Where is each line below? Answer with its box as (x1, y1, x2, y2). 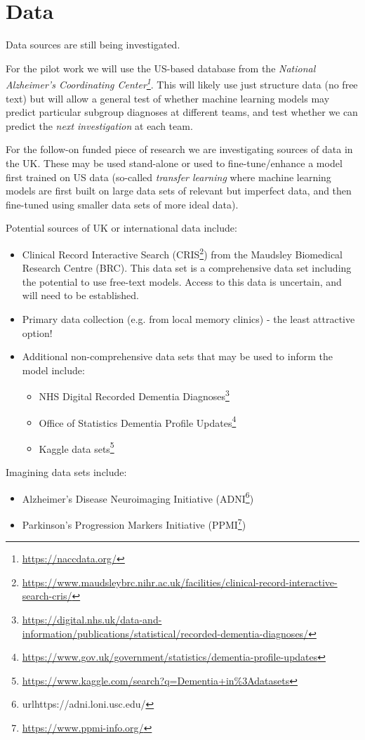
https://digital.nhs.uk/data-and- (22, 612, 162, 626)
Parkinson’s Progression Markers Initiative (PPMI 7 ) (22, 515, 246, 531)
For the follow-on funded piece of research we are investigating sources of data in (6, 142, 353, 157)
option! (22, 325, 53, 340)
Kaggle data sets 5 (39, 439, 114, 456)
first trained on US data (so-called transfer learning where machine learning (6, 169, 331, 184)
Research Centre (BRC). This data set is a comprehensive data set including (22, 260, 352, 275)
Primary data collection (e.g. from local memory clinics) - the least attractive (22, 311, 355, 326)
